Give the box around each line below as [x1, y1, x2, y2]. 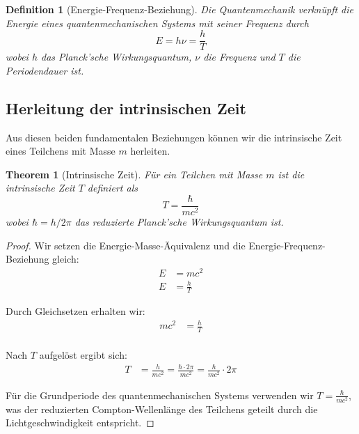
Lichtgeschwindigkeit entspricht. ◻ [6, 415, 154, 430]
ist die [278, 166, 305, 181]
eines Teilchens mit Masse [6, 144, 115, 158]
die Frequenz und [203, 49, 276, 64]
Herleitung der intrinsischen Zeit [6, 97, 246, 118]
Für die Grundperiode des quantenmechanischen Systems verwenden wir [6, 387, 314, 402]
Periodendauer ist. [6, 63, 84, 77]
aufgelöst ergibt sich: [39, 348, 127, 362]
